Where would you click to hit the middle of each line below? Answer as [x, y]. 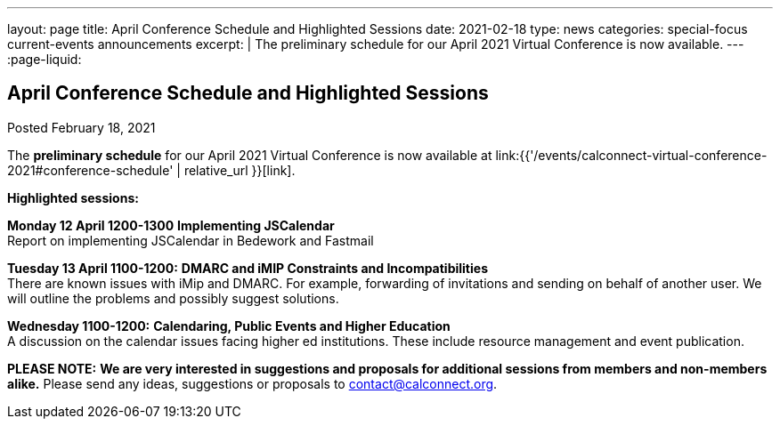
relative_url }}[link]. [240, 170]
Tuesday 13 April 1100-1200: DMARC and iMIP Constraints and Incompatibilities [248, 268]
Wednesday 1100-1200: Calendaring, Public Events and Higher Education [229, 326]
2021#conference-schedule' [90, 170]
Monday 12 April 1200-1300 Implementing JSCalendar [171, 225]
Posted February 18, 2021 [81, 127]
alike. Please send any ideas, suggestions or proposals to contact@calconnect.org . [252, 383]
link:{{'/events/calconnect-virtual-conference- [631, 155]
